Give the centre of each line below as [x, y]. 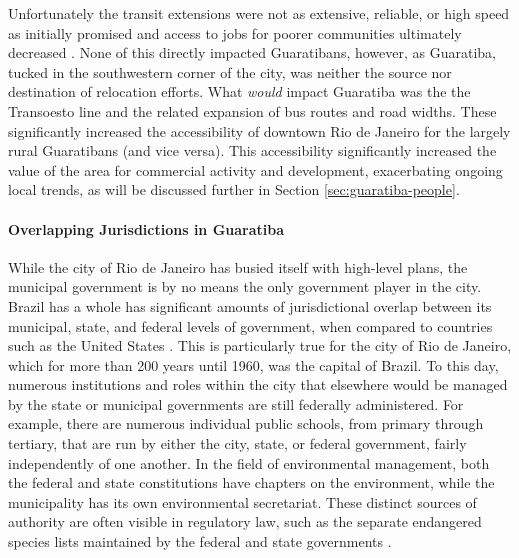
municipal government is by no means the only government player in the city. [245, 286]
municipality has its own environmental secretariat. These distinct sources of [242, 501]
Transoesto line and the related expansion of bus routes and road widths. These [252, 110]
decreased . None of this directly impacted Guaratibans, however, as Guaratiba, [252, 52]
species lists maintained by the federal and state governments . [200, 541]
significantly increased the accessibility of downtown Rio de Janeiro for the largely [259, 130]
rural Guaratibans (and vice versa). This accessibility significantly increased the [252, 150]
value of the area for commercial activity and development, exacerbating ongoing [255, 169]
